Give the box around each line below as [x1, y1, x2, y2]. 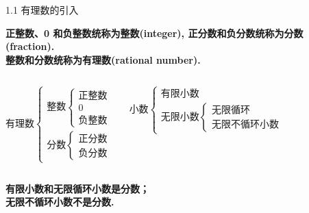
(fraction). [5, 39, 55, 53]
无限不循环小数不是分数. [5, 195, 114, 209]
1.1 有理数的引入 [5, 3, 79, 16]
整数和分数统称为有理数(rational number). [5, 52, 201, 66]
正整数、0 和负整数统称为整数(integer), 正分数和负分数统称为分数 [5, 25, 304, 40]
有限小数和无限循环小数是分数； [5, 181, 149, 195]
